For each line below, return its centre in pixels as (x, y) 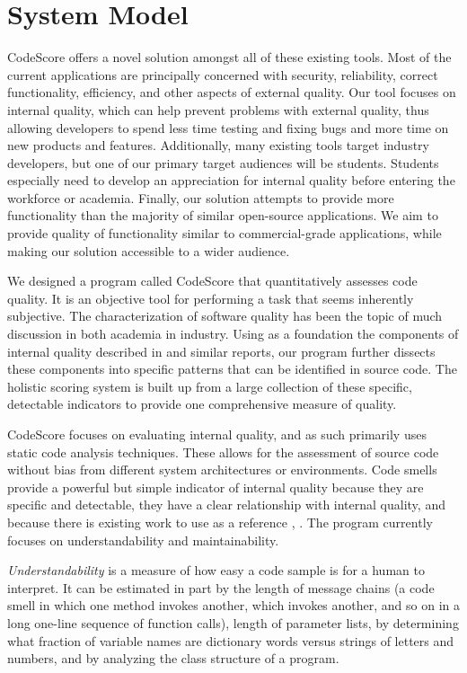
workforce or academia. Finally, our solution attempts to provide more (201, 197)
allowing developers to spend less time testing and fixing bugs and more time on (228, 127)
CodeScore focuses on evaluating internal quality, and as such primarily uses (217, 434)
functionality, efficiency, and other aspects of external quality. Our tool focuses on (232, 92)
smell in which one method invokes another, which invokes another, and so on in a (233, 605)
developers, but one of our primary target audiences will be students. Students (223, 162)
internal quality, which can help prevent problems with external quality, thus (218, 109)
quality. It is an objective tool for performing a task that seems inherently (211, 298)
